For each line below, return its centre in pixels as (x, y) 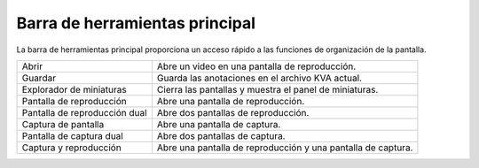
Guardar (39, 78)
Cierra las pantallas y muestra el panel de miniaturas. (267, 89)
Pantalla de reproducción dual (84, 112)
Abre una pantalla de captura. (219, 124)
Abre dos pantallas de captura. (221, 135)
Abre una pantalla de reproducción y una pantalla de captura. (285, 148)
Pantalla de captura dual (72, 135)
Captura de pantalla (63, 124)
